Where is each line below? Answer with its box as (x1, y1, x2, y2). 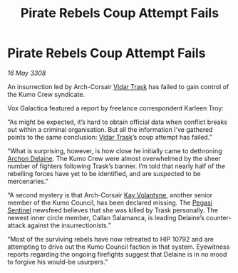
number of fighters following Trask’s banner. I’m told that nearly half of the (7, 162, 226, 170)
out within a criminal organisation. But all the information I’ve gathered (7, 125, 213, 133)
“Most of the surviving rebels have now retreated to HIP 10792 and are (7, 235, 214, 243)
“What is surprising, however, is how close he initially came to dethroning (7, 146, 222, 155)
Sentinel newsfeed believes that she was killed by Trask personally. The (7, 205, 219, 215)
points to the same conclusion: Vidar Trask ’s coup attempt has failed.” (7, 133, 212, 141)
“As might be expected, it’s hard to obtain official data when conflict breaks (7, 118, 228, 126)
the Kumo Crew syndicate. (7, 90, 86, 98)
